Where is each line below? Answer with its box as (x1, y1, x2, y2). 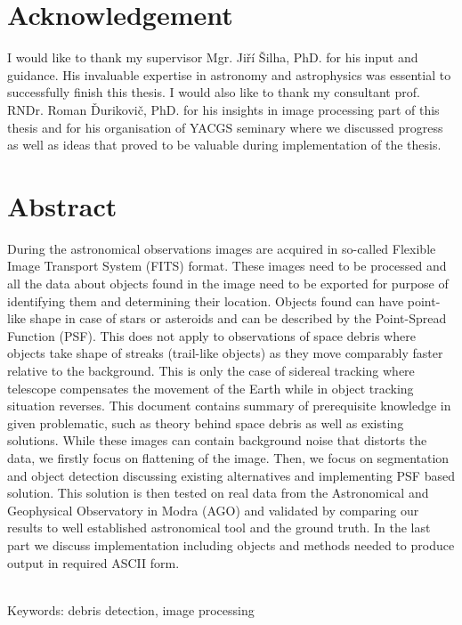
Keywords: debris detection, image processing (7, 600, 255, 619)
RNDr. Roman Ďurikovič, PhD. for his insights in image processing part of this (7, 100, 440, 118)
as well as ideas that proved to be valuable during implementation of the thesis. (7, 135, 442, 154)
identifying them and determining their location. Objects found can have (7, 291, 404, 310)
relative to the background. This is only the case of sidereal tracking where (7, 361, 415, 379)
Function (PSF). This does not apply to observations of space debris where (7, 326, 416, 345)
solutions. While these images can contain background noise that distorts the (7, 431, 427, 450)
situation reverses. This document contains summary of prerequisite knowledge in (7, 396, 451, 415)
